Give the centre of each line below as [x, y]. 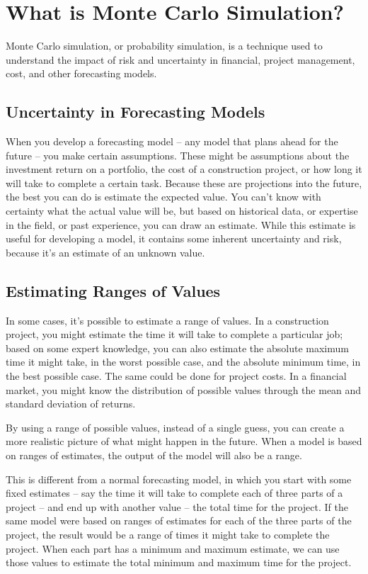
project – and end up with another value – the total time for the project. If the [177, 506]
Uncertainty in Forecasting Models [136, 112]
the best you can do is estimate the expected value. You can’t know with [163, 197]
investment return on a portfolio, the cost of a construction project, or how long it [184, 169]
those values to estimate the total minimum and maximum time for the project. [179, 562]
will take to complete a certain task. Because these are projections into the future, [184, 182]
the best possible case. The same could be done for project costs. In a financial [176, 376]
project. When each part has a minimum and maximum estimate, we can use [173, 548]
